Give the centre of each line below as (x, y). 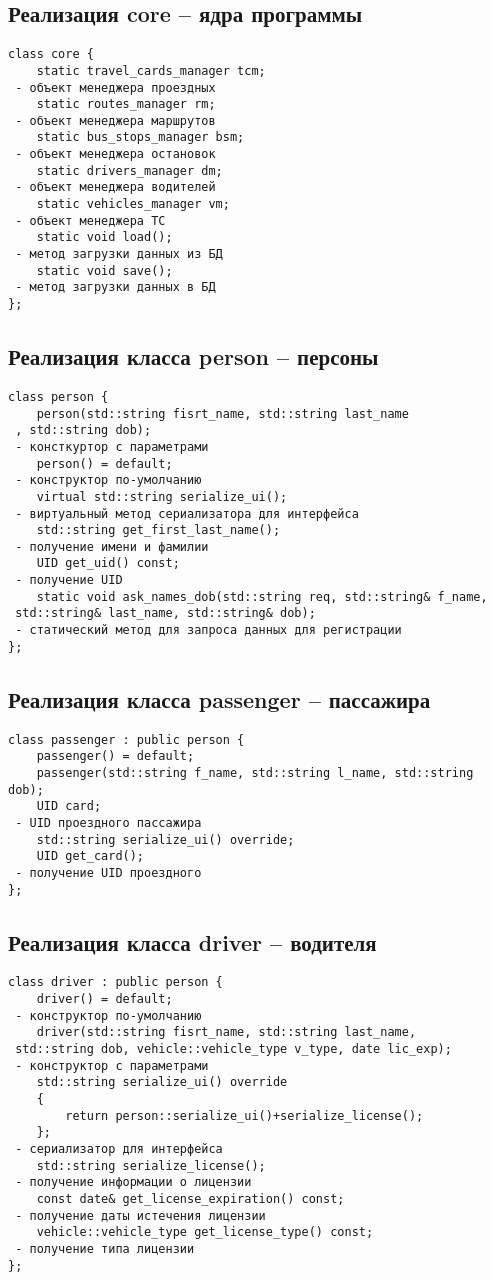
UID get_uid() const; (108, 563)
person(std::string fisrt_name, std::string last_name (222, 413)
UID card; (69, 806)
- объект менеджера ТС (90, 220)
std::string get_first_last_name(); (158, 530)
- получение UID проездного (108, 872)
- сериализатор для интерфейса (119, 1148)
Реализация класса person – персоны (193, 356)
